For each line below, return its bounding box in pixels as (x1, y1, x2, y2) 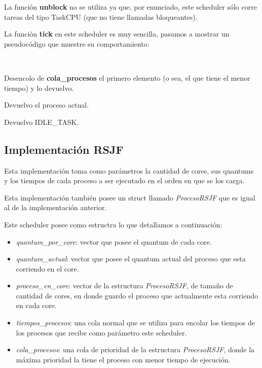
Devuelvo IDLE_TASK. (4, 116, 79, 127)
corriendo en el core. (16, 263, 79, 274)
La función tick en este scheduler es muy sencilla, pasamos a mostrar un (4, 28, 230, 39)
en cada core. (16, 300, 57, 311)
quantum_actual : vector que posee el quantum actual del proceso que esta (16, 253, 246, 264)
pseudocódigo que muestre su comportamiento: (4, 38, 149, 49)
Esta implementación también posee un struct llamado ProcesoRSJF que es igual (4, 192, 255, 203)
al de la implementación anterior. (4, 202, 107, 213)
